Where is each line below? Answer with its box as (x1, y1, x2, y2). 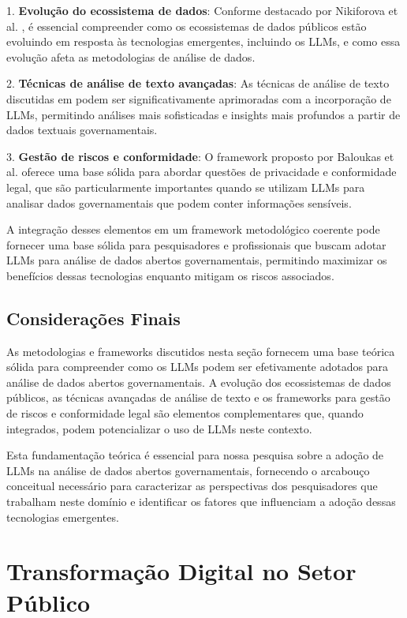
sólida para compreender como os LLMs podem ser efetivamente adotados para (6, 358, 388, 375)
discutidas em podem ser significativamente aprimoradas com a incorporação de (6, 90, 391, 107)
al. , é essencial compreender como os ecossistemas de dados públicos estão (6, 17, 367, 34)
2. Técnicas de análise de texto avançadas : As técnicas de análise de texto (6, 75, 390, 92)
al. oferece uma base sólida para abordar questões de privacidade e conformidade (6, 163, 397, 180)
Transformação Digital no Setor (6, 555, 357, 587)
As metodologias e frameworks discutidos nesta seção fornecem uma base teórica (6, 343, 395, 359)
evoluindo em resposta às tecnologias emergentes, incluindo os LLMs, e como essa (6, 33, 401, 50)
